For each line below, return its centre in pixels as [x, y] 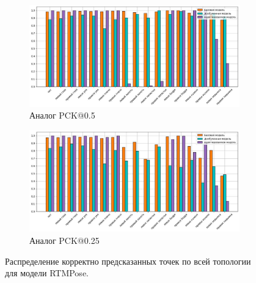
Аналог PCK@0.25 [64, 241]
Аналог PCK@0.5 [62, 115]
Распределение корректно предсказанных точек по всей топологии [128, 261]
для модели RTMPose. [47, 273]
